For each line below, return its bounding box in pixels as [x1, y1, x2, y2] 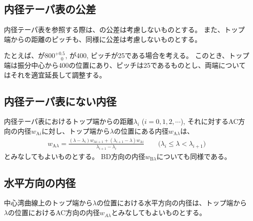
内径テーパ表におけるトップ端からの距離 [4, 116, 134, 126]
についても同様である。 [156, 151, 231, 161]
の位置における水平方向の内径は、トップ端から [97, 198, 247, 208]
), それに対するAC [180, 116, 238, 126]
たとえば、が [4, 50, 45, 60]
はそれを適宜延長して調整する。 [4, 69, 106, 80]
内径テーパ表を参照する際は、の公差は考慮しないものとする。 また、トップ [4, 24, 245, 35]
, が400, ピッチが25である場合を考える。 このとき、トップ [65, 50, 250, 60]
